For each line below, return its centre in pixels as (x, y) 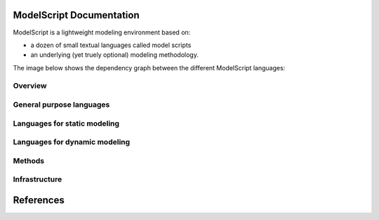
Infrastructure (38, 179)
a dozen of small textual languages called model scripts (111, 45)
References (39, 200)
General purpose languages (61, 105)
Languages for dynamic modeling (72, 142)
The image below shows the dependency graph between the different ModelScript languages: (149, 67)
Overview (30, 86)
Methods (29, 160)
